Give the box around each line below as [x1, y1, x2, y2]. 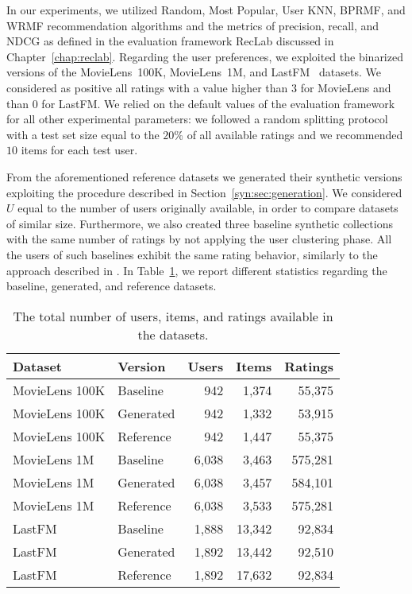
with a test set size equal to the [6, 126, 160, 142]
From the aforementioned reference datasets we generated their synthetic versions [6, 168, 402, 184]
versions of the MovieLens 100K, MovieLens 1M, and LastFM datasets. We [6, 64, 381, 80]
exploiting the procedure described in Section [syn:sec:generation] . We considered [6, 184, 402, 200]
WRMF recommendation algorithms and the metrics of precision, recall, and [6, 17, 379, 33]
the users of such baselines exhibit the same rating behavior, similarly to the [6, 246, 378, 262]
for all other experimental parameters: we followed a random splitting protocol [6, 111, 388, 127]
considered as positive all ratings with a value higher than [6, 79, 288, 95]
